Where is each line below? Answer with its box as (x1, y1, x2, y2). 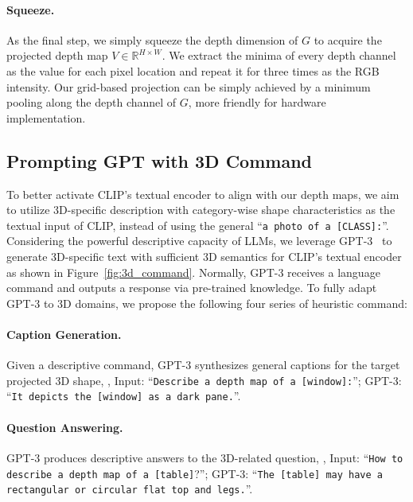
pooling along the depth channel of (6, 94, 177, 111)
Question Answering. (6, 418, 123, 435)
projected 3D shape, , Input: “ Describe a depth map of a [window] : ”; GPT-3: (6, 372, 402, 388)
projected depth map (6, 47, 108, 64)
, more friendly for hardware (188, 94, 326, 111)
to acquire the (314, 31, 382, 48)
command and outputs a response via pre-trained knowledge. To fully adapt (6, 279, 377, 296)
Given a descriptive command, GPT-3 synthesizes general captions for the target (6, 356, 400, 373)
